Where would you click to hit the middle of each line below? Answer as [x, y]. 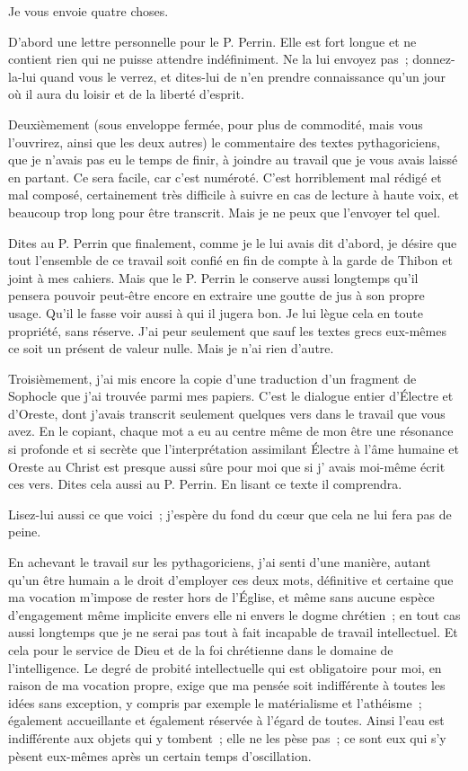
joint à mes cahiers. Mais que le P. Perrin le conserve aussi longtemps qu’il [213, 277]
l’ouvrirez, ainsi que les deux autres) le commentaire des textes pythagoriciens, [224, 142]
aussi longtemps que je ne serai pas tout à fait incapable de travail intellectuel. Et [233, 632]
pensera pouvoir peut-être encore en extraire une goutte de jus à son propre [216, 295]
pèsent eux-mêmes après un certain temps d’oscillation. [160, 755]
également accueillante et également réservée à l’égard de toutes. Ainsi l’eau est [226, 720]
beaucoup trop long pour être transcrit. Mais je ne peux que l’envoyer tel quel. [225, 212]
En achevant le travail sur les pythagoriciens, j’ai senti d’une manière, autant [220, 562]
